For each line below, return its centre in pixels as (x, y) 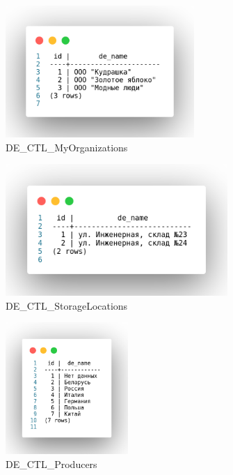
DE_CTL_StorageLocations (67, 305)
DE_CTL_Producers (51, 463)
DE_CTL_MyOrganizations (67, 147)
